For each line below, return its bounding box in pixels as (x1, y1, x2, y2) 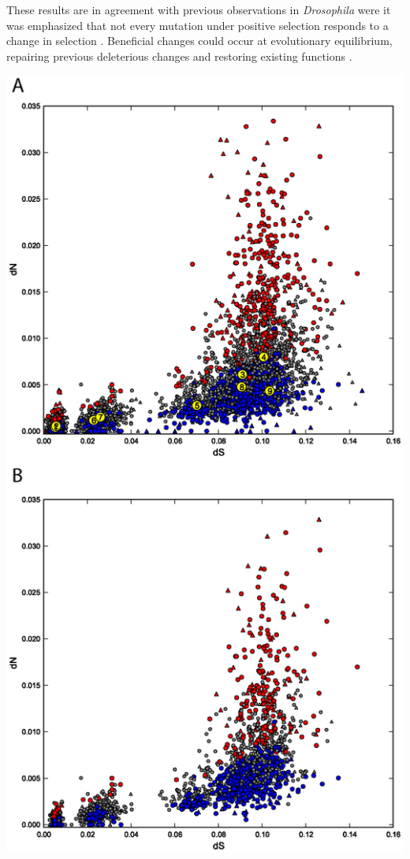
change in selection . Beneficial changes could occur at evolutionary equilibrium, (6, 32, 393, 49)
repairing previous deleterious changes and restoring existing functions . (6, 47, 352, 64)
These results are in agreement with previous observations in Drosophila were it (6, 2, 391, 17)
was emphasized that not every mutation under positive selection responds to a (6, 17, 389, 33)
